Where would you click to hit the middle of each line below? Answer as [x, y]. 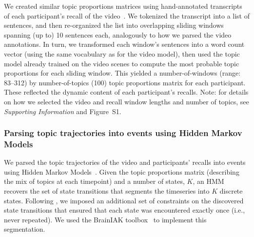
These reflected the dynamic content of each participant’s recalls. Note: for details [126, 92]
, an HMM [208, 181]
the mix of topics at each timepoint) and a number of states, [94, 181]
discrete [231, 191]
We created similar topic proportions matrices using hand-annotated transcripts [123, 6]
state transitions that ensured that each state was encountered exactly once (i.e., [125, 210]
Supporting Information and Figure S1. [63, 111]
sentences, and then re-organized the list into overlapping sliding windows [114, 25]
